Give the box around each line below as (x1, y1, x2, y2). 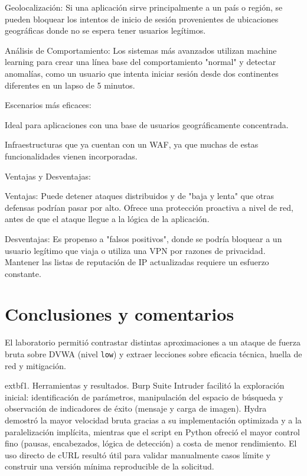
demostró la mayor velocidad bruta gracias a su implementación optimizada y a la (5, 414, 302, 426)
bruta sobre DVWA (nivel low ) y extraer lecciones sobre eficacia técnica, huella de (5, 348, 302, 360)
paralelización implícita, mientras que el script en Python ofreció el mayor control (5, 425, 300, 438)
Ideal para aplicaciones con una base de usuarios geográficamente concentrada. (5, 118, 289, 131)
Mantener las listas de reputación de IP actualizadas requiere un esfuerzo (5, 256, 269, 268)
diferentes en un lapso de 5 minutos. (5, 79, 135, 91)
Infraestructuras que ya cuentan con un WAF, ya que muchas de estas (5, 138, 259, 151)
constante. (5, 267, 41, 279)
